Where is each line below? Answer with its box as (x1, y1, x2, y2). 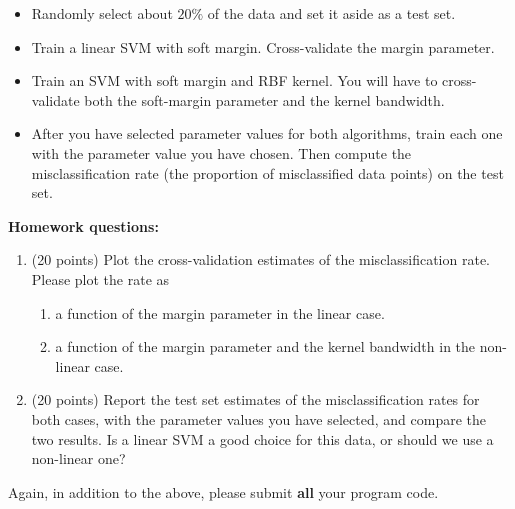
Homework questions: (8, 215, 159, 236)
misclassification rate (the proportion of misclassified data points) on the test (31, 162, 504, 183)
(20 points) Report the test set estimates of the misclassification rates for (31, 389, 480, 410)
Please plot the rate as (31, 268, 170, 289)
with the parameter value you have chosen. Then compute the (31, 142, 412, 163)
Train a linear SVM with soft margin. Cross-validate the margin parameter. (31, 36, 495, 57)
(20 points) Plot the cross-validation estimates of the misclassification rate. (31, 249, 490, 270)
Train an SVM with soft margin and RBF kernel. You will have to (31, 70, 438, 91)
